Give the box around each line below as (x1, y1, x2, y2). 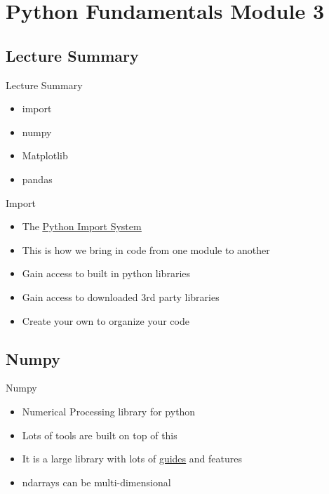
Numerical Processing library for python (22, 403, 196, 418)
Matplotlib (22, 148, 68, 163)
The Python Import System (22, 219, 142, 234)
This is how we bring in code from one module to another (22, 242, 270, 257)
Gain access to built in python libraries (22, 266, 190, 281)
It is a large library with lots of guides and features (22, 451, 242, 466)
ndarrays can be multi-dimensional (22, 474, 171, 489)
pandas (22, 171, 53, 186)
